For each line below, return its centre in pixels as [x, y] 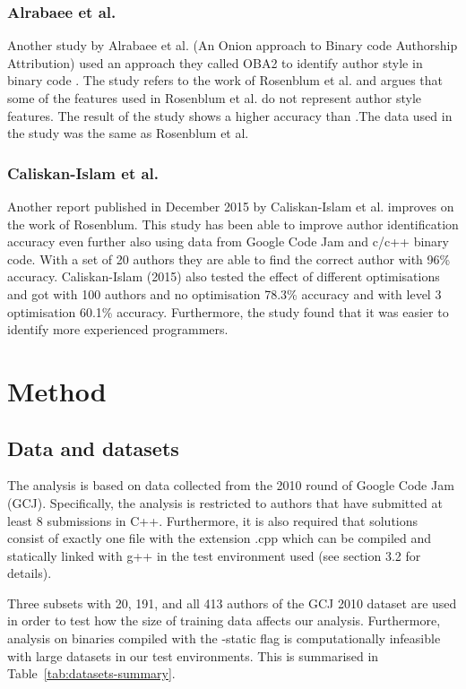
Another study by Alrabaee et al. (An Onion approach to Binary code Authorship [233, 45]
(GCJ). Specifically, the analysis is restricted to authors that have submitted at [225, 502]
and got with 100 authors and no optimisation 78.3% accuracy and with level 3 [224, 293]
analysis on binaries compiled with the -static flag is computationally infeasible [224, 638]
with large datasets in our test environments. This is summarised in [193, 655]
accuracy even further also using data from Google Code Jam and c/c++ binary [228, 241]
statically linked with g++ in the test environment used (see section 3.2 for [214, 555]
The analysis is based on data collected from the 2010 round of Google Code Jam [231, 485]
